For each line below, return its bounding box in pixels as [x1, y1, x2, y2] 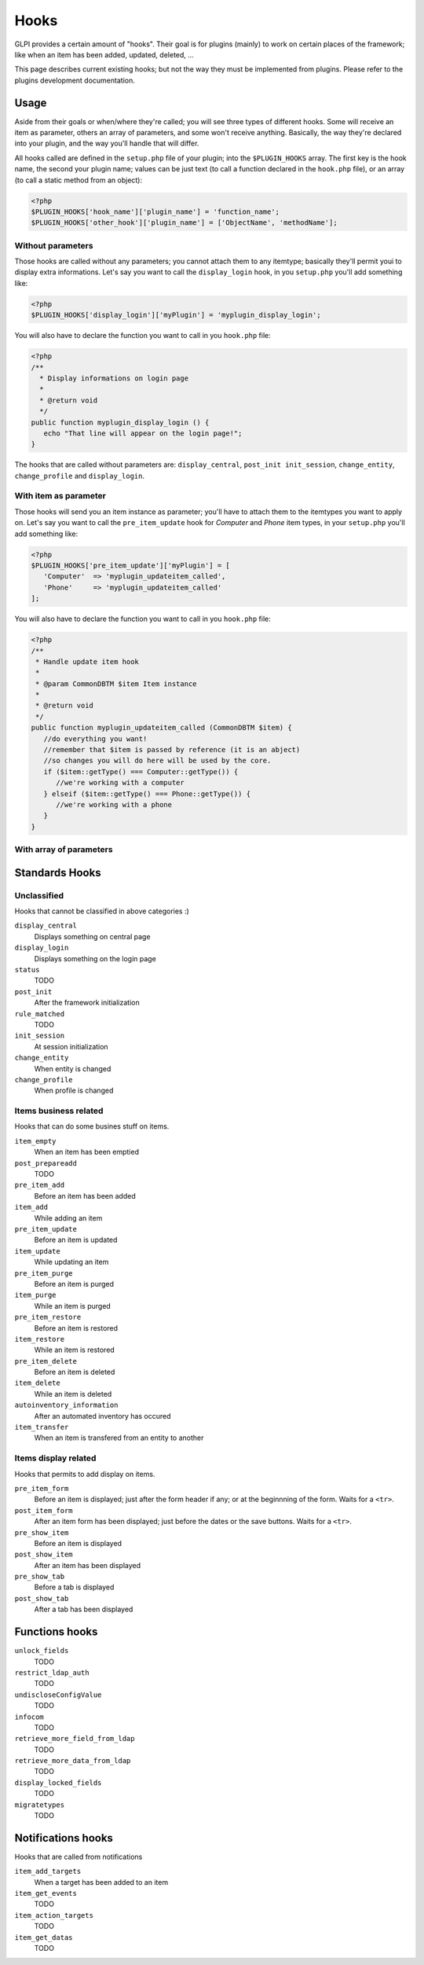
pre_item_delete [14, 1357, 78, 1365]
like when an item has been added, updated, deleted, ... [14, 50, 194, 59]
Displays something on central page [34, 931, 151, 941]
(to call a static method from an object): [14, 175, 143, 185]
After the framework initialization [34, 998, 141, 1008]
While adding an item [34, 1213, 103, 1222]
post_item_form [14, 1506, 74, 1515]
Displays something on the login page [34, 953, 156, 963]
